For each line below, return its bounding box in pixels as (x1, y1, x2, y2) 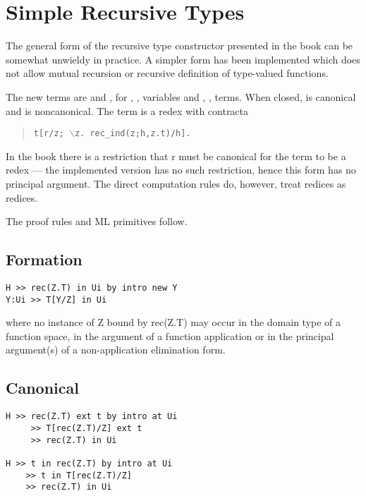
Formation (6, 248, 83, 270)
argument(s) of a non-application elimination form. (6, 342, 226, 357)
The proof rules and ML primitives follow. (6, 214, 188, 229)
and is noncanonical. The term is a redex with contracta (6, 103, 249, 118)
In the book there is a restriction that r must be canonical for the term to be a (6, 148, 346, 163)
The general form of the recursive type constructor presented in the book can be (6, 38, 353, 53)
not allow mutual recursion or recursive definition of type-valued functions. (6, 66, 329, 80)
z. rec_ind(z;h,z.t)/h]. (74, 128, 191, 139)
